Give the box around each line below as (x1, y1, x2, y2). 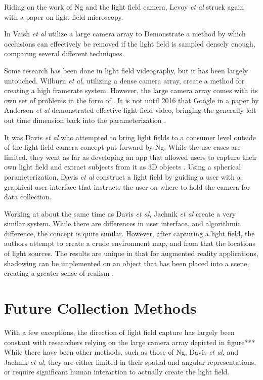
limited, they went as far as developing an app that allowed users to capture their (4, 151, 257, 162)
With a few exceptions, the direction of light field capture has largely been (4, 326, 235, 337)
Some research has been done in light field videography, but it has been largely (4, 65, 248, 75)
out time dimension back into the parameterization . (4, 114, 166, 125)
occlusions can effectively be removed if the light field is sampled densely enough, (4, 38, 255, 49)
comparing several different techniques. (4, 48, 124, 59)
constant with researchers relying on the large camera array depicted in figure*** (4, 336, 255, 347)
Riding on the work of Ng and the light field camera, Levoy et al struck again (4, 2, 244, 12)
